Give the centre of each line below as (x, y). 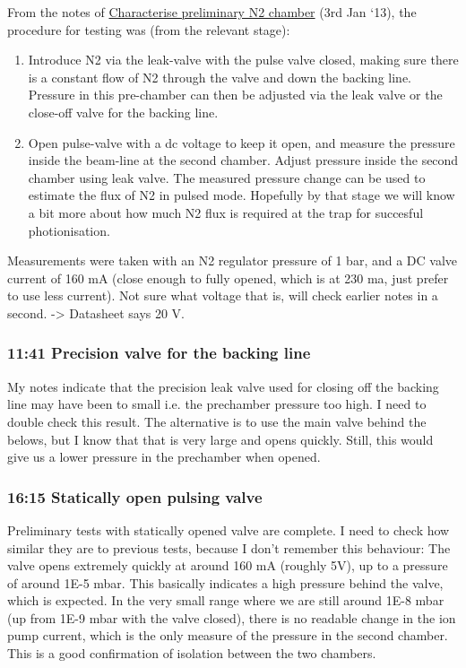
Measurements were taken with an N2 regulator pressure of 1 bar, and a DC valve (233, 260)
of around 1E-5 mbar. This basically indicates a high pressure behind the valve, (225, 582)
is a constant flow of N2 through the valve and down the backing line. (220, 77)
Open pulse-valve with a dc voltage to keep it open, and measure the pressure (242, 142)
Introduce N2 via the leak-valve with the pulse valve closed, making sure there (243, 60)
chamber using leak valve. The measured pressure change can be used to (227, 177)
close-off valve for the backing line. (123, 112)
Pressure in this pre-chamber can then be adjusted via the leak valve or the (235, 95)
